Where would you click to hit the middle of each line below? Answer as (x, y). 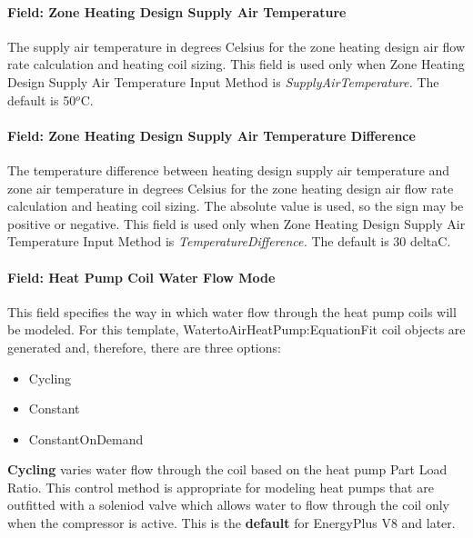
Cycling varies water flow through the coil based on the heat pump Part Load (227, 469)
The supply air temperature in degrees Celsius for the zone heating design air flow (236, 46)
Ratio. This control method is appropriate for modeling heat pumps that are (221, 487)
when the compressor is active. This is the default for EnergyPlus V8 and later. (231, 523)
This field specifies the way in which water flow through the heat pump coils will (232, 311)
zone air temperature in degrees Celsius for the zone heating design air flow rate (231, 188)
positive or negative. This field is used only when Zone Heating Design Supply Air (236, 223)
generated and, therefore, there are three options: (144, 347)
